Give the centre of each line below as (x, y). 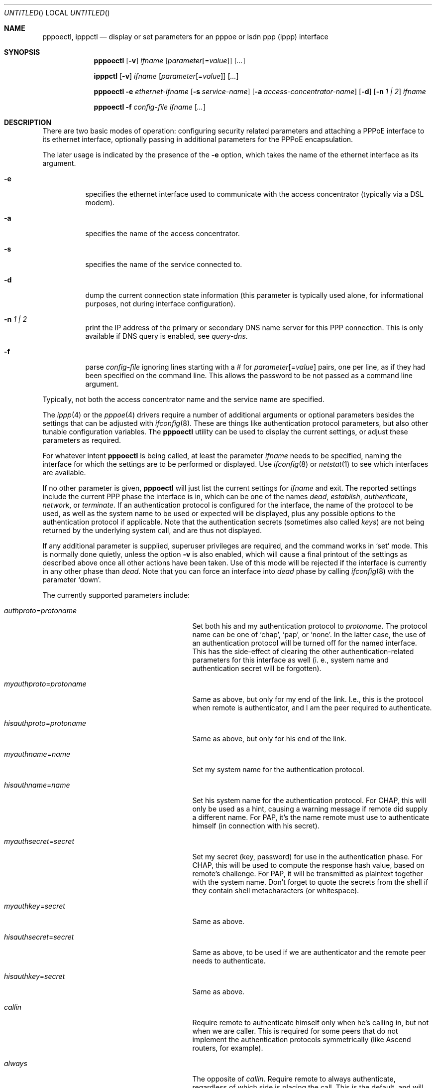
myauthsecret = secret (39, 841)
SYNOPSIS (22, 52)
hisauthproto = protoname (45, 723)
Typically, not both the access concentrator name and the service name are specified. (183, 399)
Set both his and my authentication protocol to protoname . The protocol (310, 626)
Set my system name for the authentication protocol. (278, 769)
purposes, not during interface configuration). (160, 304)
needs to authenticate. (229, 961)
